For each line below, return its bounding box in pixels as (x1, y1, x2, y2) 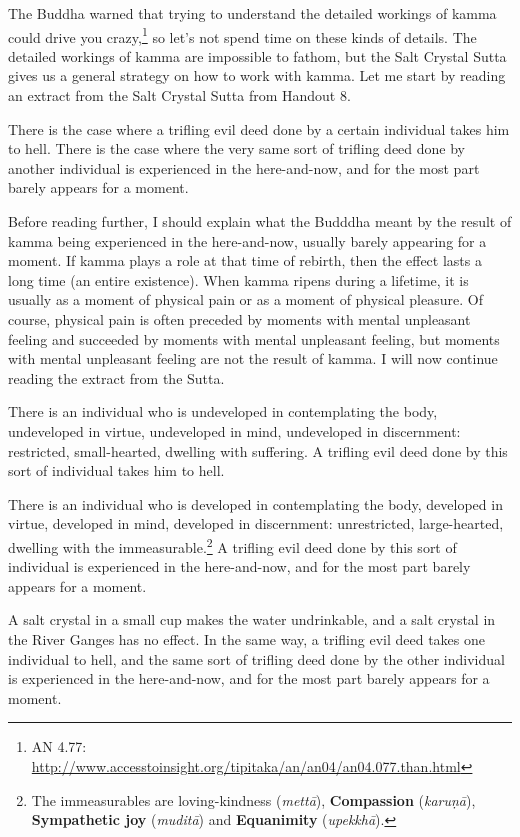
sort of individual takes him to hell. (8, 460, 225, 481)
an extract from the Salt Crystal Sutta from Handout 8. (8, 85, 351, 106)
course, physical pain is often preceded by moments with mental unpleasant (8, 308, 471, 329)
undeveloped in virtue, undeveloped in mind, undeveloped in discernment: (8, 420, 461, 441)
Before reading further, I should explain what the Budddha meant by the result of (8, 211, 512, 231)
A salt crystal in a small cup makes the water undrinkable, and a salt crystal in (8, 609, 496, 630)
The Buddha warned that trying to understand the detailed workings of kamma (8, 3, 497, 23)
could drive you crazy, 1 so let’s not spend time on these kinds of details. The (8, 23, 477, 47)
